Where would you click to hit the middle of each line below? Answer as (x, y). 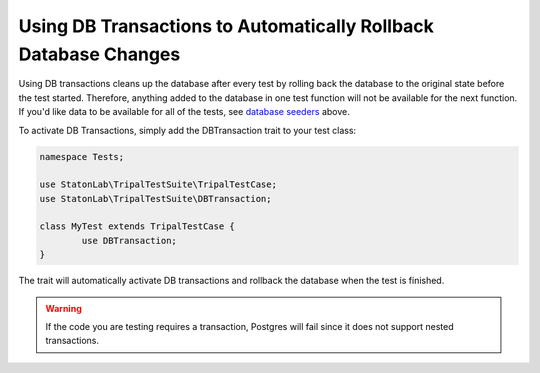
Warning (63, 308)
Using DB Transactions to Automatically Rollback (226, 26)
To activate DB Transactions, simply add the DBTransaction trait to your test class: (187, 130)
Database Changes (99, 54)
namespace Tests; (82, 156)
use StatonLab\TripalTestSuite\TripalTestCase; (158, 184)
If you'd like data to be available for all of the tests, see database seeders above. (184, 112)
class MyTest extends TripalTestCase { (137, 226)
